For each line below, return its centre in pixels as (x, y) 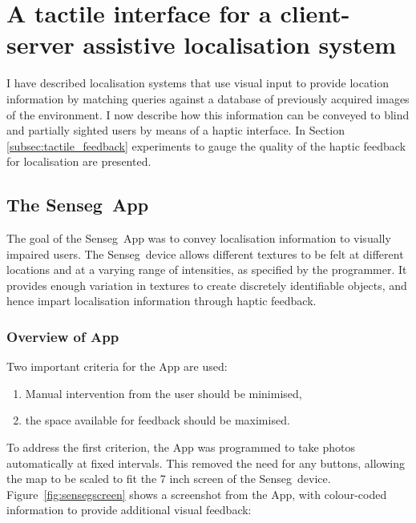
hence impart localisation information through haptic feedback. (162, 301)
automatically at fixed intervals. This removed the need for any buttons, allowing (206, 463)
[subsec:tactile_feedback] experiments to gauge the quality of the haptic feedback (206, 145)
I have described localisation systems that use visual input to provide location (198, 83)
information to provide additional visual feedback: (129, 510)
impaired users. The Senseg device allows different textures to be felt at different (205, 253)
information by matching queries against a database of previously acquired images (208, 98)
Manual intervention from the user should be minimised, (164, 393)
